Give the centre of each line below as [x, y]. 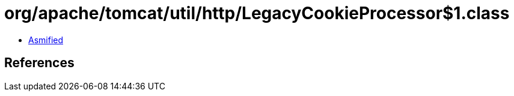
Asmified [46, 40]
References [39, 63]
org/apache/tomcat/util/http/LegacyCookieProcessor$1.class [257, 13]
